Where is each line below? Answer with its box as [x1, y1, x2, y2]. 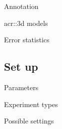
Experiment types [4, 99, 58, 109]
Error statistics [4, 34, 50, 45]
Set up [4, 59, 38, 74]
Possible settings [4, 116, 54, 126]
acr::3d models [4, 17, 48, 28]
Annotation [4, 1, 39, 11]
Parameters [4, 82, 39, 92]
